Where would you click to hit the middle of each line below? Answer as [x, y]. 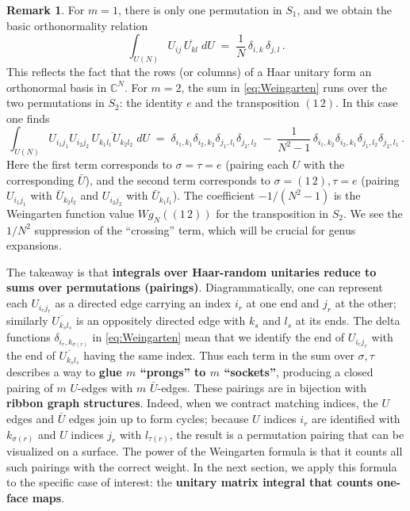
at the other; [366, 303]
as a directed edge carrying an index [143, 303]
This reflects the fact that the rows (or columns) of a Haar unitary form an [189, 72]
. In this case [367, 103]
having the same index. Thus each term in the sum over [219, 355]
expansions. [34, 245]
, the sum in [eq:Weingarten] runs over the [284, 87]
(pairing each [257, 164]
